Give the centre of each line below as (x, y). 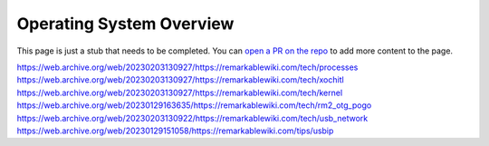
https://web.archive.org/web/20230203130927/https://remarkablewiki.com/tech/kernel (180, 92)
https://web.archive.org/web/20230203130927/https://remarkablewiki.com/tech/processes (187, 67)
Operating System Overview (125, 24)
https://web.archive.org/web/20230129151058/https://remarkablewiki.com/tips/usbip (175, 131)
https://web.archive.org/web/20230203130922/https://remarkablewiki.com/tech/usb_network (192, 118)
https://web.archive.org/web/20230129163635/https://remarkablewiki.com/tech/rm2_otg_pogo (194, 105)
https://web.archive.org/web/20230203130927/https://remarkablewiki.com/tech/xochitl (180, 80)
